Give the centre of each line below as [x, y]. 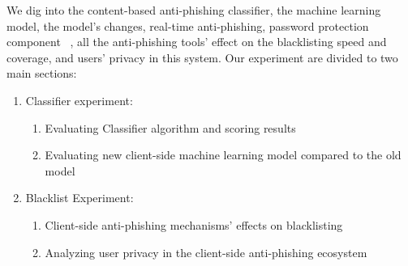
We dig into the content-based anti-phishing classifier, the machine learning [194, 10]
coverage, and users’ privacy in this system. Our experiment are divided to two [202, 57]
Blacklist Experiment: [79, 198]
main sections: [42, 73]
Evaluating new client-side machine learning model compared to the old [223, 155]
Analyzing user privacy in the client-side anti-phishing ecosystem [206, 252]
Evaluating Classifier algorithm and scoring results [170, 127]
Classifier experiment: [79, 100]
